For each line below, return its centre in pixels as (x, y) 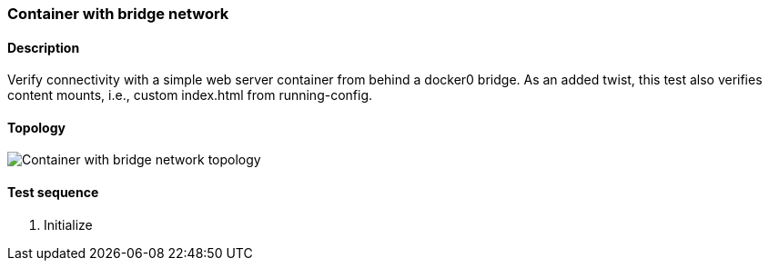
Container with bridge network (118, 14)
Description (44, 47)
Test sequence (53, 193)
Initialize (68, 224)
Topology (36, 127)
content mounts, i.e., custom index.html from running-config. (190, 95)
